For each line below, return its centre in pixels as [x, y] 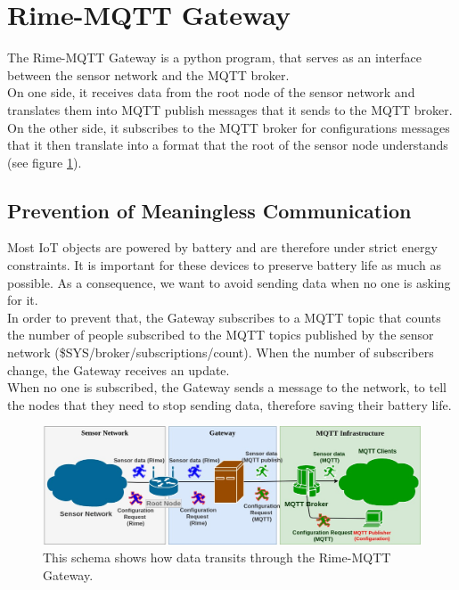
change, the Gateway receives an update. [119, 369]
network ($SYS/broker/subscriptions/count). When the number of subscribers [221, 352]
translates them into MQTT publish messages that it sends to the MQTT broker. [230, 109]
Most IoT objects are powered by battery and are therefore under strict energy [222, 247]
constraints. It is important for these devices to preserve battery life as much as [224, 265]
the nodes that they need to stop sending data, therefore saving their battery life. [229, 404]
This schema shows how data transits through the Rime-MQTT [217, 557]
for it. [23, 300]
